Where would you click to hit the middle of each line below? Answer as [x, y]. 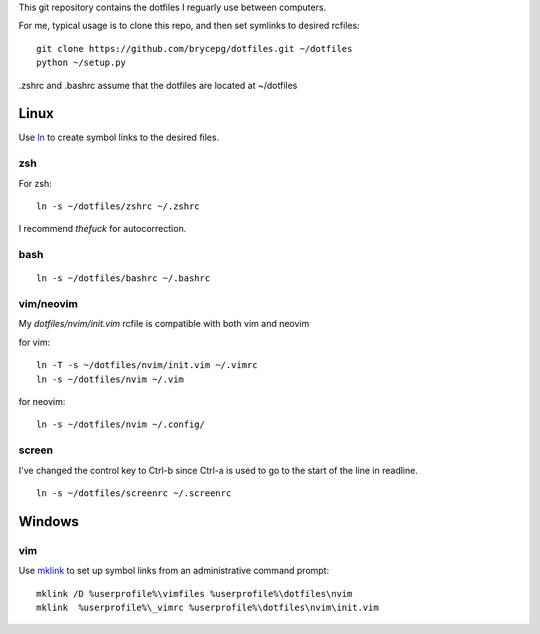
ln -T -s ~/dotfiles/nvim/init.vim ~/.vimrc [147, 365]
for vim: [34, 342]
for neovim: [42, 402]
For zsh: [35, 183]
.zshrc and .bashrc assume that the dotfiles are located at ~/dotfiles [158, 85]
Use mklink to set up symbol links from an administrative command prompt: [174, 571]
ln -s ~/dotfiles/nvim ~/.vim [110, 379]
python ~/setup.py [81, 63]
